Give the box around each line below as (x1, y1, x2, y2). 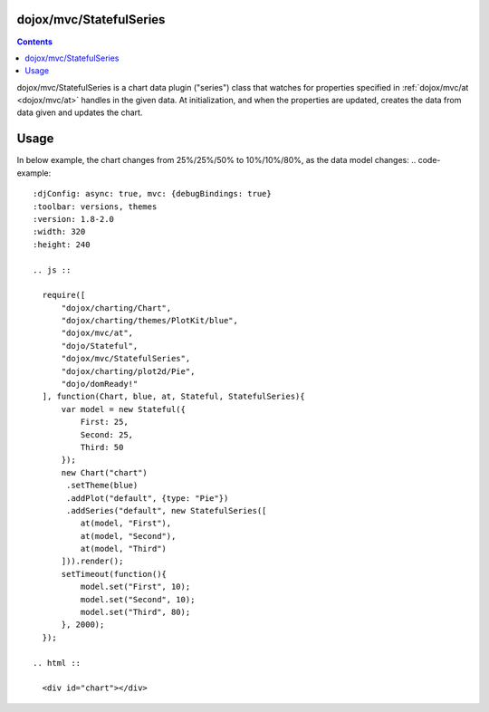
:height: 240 (33, 239, 91, 249)
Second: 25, (80, 429, 134, 439)
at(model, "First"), (80, 518, 172, 529)
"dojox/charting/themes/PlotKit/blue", (61, 315, 239, 326)
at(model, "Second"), (80, 531, 177, 541)
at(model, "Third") (80, 544, 168, 554)
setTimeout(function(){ (61, 569, 168, 579)
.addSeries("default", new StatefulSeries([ (66, 505, 267, 515)
